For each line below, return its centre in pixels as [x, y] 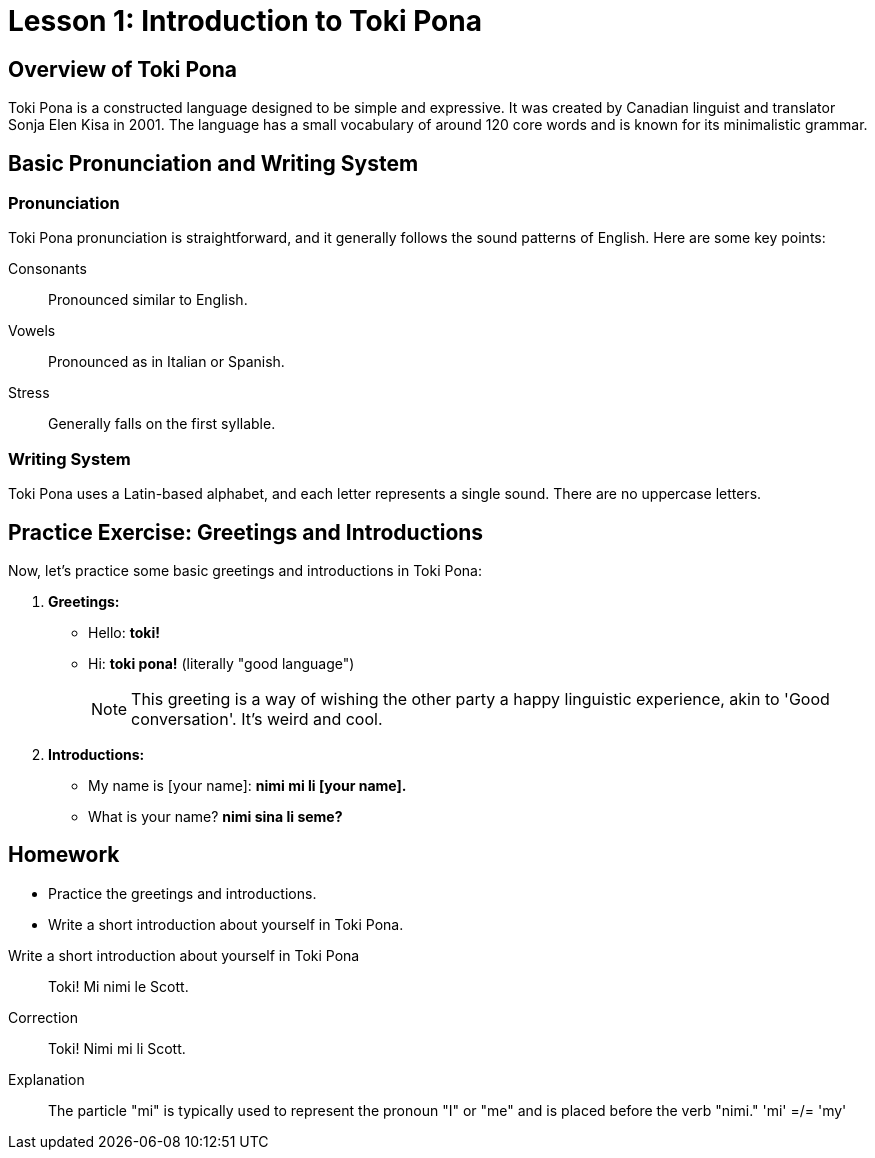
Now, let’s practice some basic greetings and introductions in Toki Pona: [245, 570]
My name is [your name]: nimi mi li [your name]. [247, 785]
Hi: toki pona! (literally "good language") [221, 663]
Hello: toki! [124, 632]
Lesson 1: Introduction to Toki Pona [245, 21]
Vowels [32, 331]
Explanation [46, 1079]
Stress [29, 393]
